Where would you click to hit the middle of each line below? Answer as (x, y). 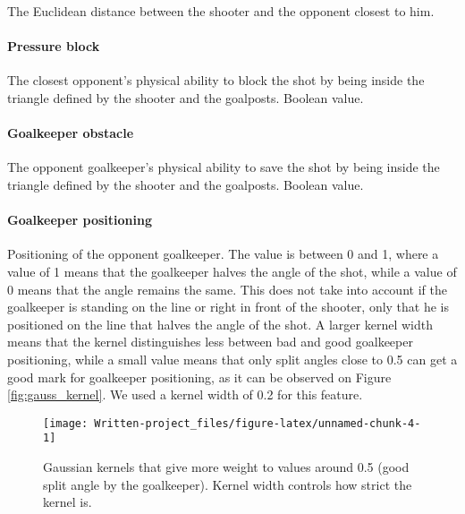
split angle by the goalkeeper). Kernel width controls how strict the (228, 484)
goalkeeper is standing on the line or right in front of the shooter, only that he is (228, 307)
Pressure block (54, 46)
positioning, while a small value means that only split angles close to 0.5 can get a (232, 359)
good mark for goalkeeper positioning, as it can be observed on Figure (199, 377)
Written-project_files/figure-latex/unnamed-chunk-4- (258, 423)
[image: (66, 423)
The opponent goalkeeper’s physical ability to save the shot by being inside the (224, 167)
